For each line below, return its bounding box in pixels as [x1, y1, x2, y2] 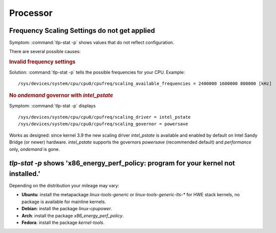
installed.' [9, 169, 41, 178]
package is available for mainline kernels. [21, 199, 106, 205]
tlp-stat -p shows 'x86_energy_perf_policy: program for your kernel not [9, 159, 235, 167]
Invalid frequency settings [9, 59, 75, 66]
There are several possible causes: [9, 49, 81, 55]
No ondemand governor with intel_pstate [9, 92, 114, 99]
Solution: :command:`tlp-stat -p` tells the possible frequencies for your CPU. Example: [9, 69, 185, 75]
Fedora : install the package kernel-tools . [21, 219, 105, 226]
